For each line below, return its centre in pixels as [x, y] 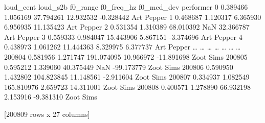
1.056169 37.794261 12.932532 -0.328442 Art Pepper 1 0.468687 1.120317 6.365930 [133, 17]
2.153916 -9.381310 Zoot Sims [51, 97]
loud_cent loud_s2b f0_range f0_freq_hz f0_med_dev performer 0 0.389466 [126, 7]
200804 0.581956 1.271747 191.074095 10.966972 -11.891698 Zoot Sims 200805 [126, 56]
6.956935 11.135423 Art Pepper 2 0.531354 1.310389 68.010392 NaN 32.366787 [127, 27]
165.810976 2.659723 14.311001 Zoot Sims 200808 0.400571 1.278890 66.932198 [127, 87]
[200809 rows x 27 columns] [47, 114]
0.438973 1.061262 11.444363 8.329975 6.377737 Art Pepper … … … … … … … [123, 47]
